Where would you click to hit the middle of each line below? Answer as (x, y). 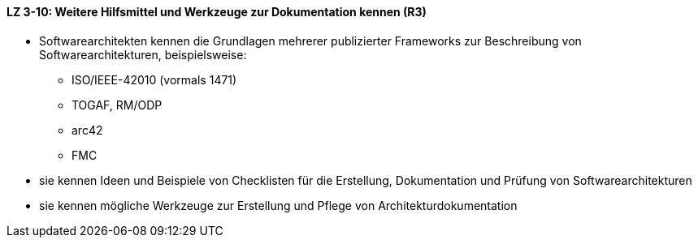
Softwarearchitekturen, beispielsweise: (143, 54)
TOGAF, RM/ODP (117, 105)
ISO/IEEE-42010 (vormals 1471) (154, 79)
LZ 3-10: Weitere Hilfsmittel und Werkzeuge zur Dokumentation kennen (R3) (217, 12)
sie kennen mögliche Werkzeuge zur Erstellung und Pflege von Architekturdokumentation (278, 205)
